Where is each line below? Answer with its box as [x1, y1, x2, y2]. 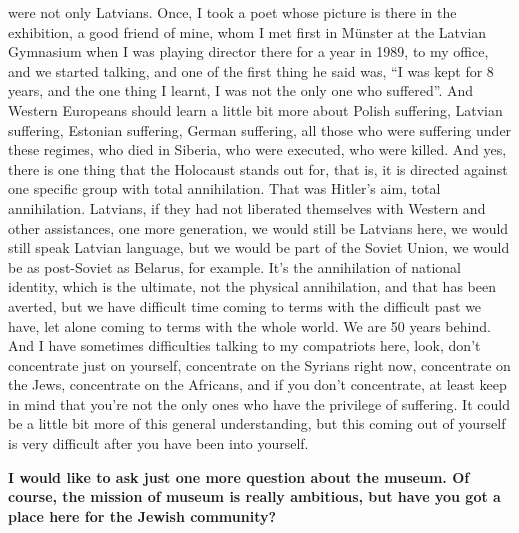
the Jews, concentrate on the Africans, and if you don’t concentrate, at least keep [8, 374, 507, 395]
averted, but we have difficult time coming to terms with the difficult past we [8, 295, 482, 316]
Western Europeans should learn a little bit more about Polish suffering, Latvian [8, 99, 503, 120]
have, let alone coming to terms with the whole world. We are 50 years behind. [8, 315, 491, 336]
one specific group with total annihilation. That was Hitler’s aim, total [8, 178, 441, 199]
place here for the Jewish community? [8, 505, 277, 526]
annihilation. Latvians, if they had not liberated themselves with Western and [8, 197, 486, 218]
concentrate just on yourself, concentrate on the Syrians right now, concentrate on [8, 354, 511, 375]
